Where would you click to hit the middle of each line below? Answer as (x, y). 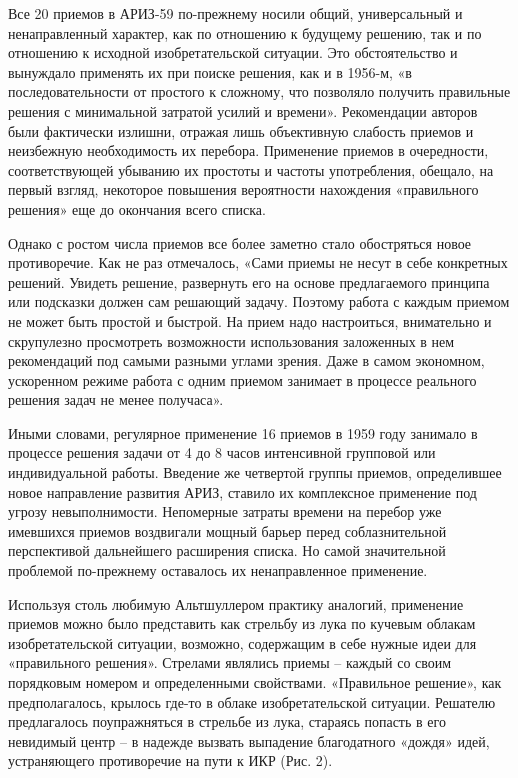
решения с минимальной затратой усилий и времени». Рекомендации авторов (243, 110)
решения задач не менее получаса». (116, 399)
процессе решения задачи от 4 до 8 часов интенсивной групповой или (222, 452)
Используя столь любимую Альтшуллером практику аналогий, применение (236, 603)
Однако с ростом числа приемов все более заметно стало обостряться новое (240, 242)
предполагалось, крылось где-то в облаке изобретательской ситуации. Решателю (252, 701)
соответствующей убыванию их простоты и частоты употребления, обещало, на (251, 169)
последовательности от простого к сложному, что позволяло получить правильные (259, 91)
